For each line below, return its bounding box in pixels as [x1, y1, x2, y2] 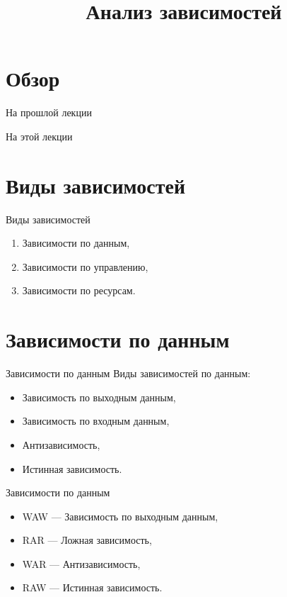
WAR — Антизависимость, [22, 556, 141, 571]
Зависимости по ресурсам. [22, 283, 136, 298]
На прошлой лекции [6, 105, 92, 120]
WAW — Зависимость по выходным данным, [22, 508, 218, 523]
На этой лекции [6, 128, 73, 143]
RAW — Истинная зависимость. [22, 580, 163, 595]
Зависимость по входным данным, [22, 413, 170, 428]
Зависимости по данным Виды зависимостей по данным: [6, 366, 251, 381]
